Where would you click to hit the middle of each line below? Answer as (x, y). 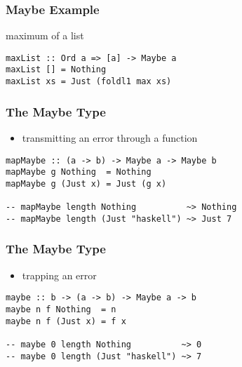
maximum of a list (45, 35)
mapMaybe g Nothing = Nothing (79, 172)
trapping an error (59, 275)
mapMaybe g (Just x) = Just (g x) (86, 183)
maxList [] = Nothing (56, 70)
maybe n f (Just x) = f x (66, 321)
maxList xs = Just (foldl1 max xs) (89, 82)
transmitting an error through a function (110, 138)
